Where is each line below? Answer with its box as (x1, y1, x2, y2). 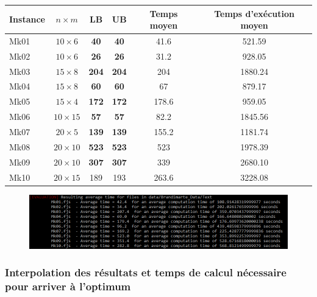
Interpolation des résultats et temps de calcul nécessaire (5, 265, 287, 280)
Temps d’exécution (214, 7, 294, 19)
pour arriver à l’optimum (5, 279, 131, 294)
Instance (9, 13, 45, 26)
